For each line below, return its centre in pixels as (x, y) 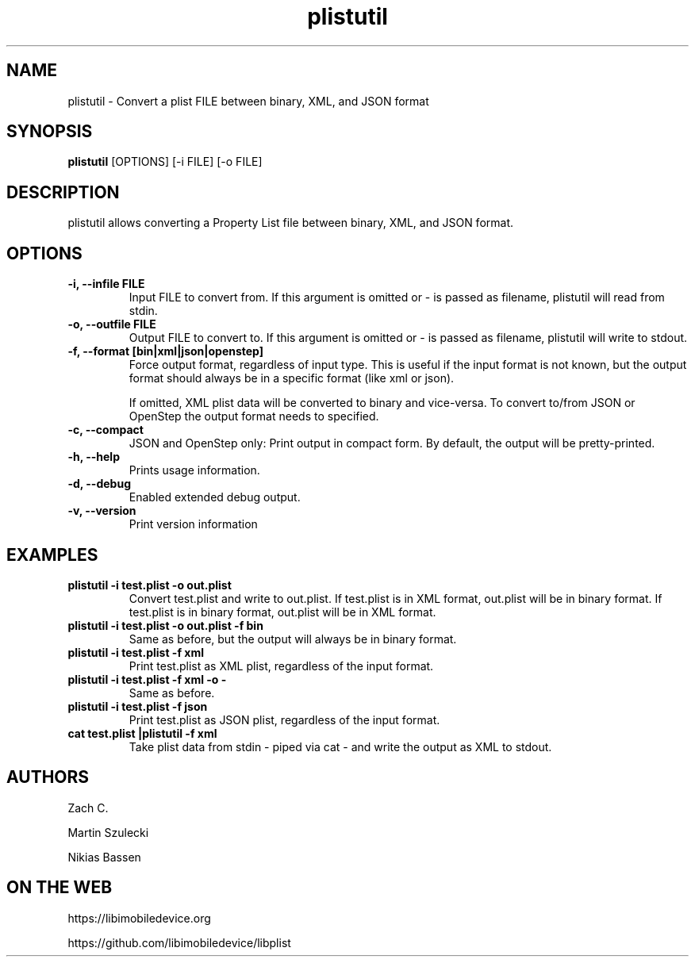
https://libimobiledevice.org (139, 918)
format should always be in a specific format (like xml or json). (292, 378)
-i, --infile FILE (106, 284)
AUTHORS (48, 777)
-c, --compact (106, 430)
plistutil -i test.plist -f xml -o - (147, 679)
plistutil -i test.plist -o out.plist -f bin (165, 625)
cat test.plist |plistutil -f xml (142, 733)
